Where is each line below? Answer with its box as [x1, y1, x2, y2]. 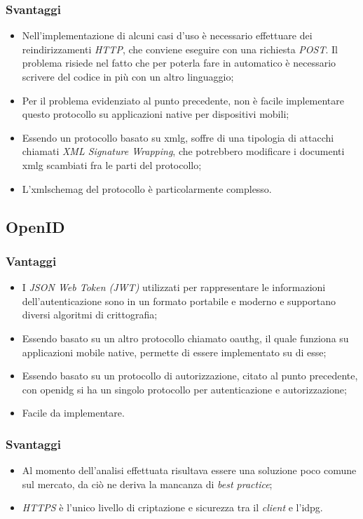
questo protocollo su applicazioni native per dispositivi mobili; [22, 107, 289, 121]
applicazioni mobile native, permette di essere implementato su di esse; [22, 344, 327, 359]
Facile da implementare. [22, 405, 125, 420]
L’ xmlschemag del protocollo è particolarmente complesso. [22, 181, 272, 196]
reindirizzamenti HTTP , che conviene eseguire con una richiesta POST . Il [22, 41, 338, 56]
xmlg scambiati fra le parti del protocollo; [22, 157, 202, 172]
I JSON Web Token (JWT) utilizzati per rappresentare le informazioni [22, 280, 326, 295]
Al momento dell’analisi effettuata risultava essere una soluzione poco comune [22, 463, 357, 478]
